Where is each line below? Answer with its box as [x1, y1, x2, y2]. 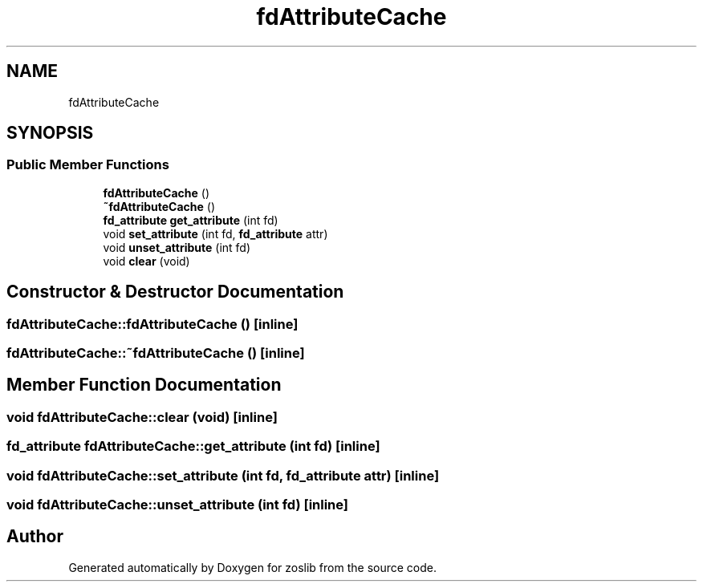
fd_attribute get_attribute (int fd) [103, 213, 278, 227]
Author [6, 526, 63, 547]
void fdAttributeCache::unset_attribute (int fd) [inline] [6, 497, 349, 513]
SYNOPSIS [6, 123, 94, 144]
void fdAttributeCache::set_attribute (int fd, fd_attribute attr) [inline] [6, 467, 440, 484]
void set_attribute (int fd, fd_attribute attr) [103, 226, 328, 241]
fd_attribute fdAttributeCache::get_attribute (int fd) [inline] [6, 438, 380, 455]
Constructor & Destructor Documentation [6, 282, 344, 302]
